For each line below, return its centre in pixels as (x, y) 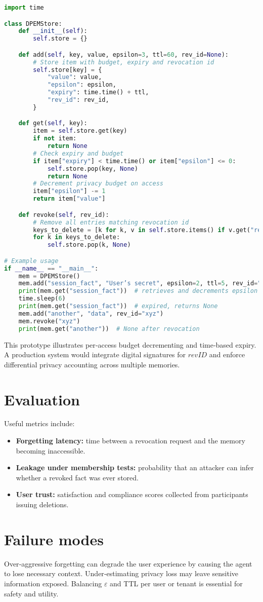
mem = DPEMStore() (49, 276)
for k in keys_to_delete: (77, 237)
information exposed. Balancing (53, 583)
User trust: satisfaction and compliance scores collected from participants (132, 494)
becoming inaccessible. (51, 450)
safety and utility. (31, 593)
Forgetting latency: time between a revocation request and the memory (130, 441)
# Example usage (31, 261)
